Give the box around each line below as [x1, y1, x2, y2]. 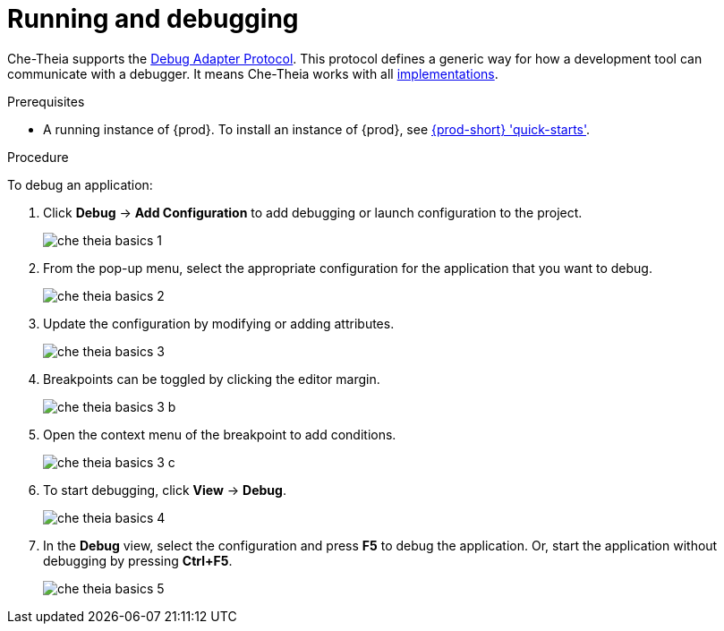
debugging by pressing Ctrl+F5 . [43, 552, 233, 568]
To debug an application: [7, 176, 153, 192]
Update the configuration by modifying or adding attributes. [43, 315, 395, 331]
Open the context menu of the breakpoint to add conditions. [43, 426, 396, 442]
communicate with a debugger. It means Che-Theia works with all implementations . [7, 65, 498, 81]
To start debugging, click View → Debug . [43, 482, 286, 498]
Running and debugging [7, 4, 299, 34]
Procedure [7, 149, 69, 165]
